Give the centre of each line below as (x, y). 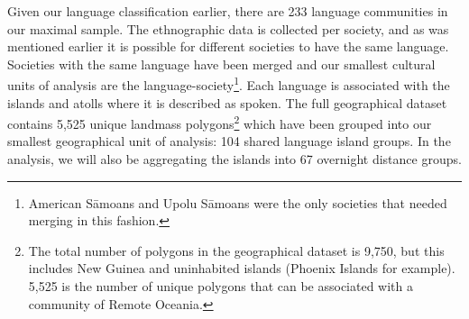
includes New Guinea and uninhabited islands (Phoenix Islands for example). (242, 268)
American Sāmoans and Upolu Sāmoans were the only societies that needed (238, 202)
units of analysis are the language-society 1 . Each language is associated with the (229, 84)
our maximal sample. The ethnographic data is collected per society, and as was (228, 28)
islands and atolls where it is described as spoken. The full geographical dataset (227, 102)
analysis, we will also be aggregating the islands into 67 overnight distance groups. (234, 159)
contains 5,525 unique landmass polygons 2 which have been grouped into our (220, 122)
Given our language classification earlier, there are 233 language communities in (228, 11)
